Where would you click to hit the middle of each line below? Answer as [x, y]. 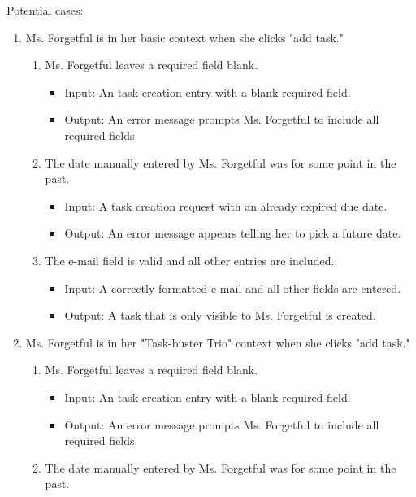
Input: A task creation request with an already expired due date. [226, 205]
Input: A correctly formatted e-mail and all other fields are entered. [233, 288]
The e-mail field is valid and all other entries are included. [190, 260]
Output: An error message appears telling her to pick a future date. [233, 233]
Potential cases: [45, 10]
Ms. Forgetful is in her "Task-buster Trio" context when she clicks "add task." [218, 342]
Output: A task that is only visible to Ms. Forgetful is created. [220, 315]
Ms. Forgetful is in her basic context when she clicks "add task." [184, 37]
